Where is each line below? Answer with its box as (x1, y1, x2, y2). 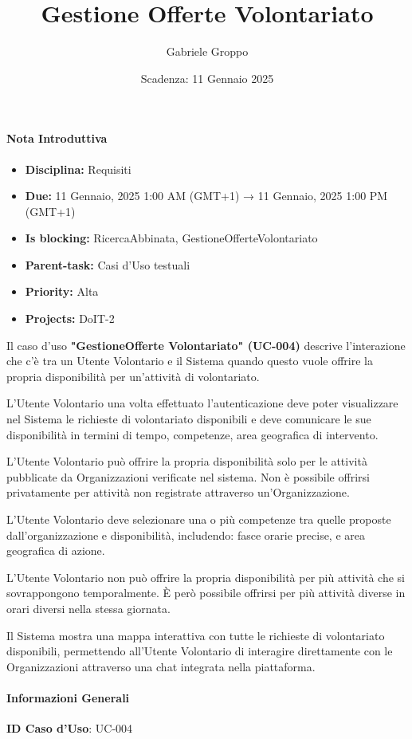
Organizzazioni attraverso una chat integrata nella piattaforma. (6, 658, 316, 674)
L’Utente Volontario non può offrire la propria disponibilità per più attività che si (6, 568, 405, 585)
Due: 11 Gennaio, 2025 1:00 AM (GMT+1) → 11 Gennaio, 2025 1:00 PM (25, 187, 388, 204)
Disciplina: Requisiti (25, 160, 131, 177)
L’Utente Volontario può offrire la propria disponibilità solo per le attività (6, 453, 367, 470)
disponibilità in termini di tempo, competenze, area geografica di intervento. (6, 426, 379, 442)
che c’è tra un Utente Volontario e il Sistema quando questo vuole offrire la (6, 352, 373, 369)
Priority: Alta (25, 283, 99, 300)
